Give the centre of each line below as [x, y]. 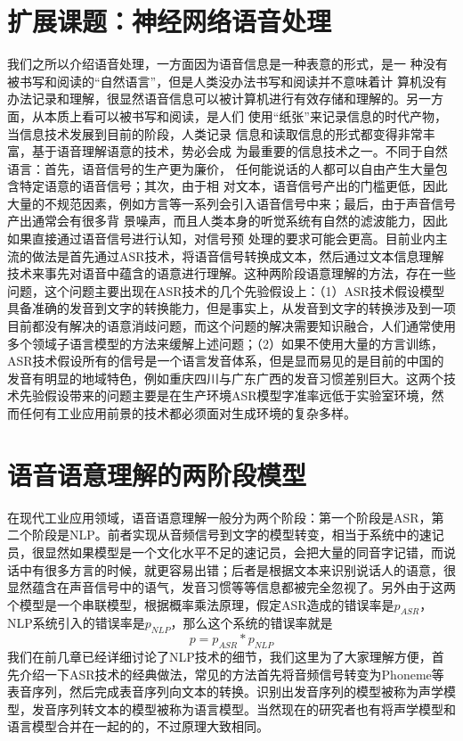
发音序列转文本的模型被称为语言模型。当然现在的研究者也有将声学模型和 [244, 708]
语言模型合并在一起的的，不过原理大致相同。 [138, 726]
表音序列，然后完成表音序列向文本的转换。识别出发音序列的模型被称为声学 [225, 692]
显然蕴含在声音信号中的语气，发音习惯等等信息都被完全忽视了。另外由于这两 [231, 587]
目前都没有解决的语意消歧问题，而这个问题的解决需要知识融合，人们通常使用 [231, 326]
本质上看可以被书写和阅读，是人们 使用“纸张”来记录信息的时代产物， [245, 115]
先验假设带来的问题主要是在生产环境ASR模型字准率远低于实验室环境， [225, 395]
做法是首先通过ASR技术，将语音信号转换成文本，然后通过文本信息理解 [238, 255]
